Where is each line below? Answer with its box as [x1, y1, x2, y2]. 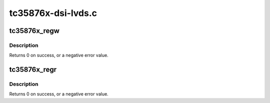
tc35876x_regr [9, 65, 57, 74]
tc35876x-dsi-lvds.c [9, 7, 97, 18]
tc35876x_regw [9, 26, 60, 35]
